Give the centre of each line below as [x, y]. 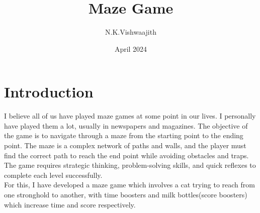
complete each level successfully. [53, 175]
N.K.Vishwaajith [131, 32]
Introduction [49, 92]
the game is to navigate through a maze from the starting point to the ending [124, 135]
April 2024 [131, 48]
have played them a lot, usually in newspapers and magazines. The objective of [126, 125]
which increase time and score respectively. [70, 204]
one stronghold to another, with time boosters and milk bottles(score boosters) [126, 194]
